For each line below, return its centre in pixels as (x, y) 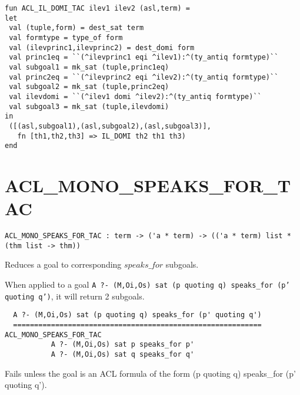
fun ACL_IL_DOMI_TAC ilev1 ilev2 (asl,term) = (97, 8)
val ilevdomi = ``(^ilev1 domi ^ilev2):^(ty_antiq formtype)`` (135, 96)
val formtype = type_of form (66, 37)
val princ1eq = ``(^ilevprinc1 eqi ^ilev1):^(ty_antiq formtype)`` (144, 57)
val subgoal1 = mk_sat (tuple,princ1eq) (89, 67)
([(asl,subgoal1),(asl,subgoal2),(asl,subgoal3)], (110, 126)
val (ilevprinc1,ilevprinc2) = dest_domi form (102, 47)
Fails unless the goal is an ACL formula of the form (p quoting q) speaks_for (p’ (150, 373)
